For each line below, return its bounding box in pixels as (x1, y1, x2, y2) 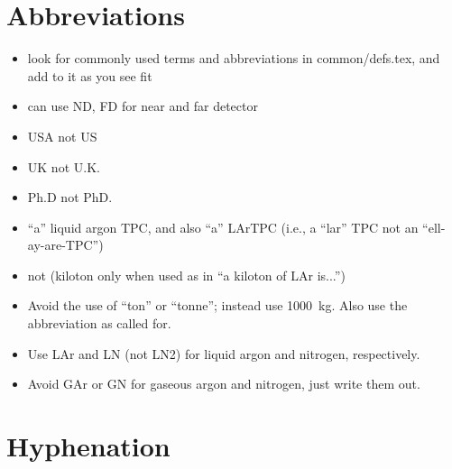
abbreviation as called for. (27, 314, 171, 333)
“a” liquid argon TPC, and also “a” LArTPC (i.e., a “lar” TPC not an (27, 217, 419, 236)
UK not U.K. (27, 157, 100, 176)
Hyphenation (6, 428, 171, 464)
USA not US (27, 126, 97, 145)
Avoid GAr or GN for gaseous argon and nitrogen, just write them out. (27, 374, 420, 393)
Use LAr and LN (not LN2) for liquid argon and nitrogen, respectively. (27, 344, 420, 363)
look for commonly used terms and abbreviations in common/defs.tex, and (27, 49, 440, 68)
